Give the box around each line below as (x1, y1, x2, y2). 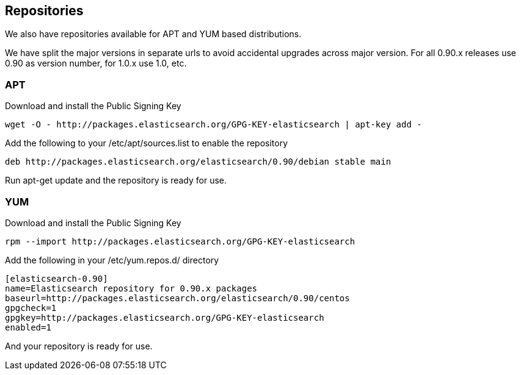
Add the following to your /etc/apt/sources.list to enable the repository (5, 138, 288, 149)
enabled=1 (5, 322, 51, 332)
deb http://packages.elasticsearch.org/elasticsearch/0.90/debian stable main (5, 157, 392, 167)
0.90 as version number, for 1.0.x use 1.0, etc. (5, 58, 187, 69)
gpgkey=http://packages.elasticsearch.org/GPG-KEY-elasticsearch (5, 312, 324, 323)
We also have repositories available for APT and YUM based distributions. (5, 29, 302, 40)
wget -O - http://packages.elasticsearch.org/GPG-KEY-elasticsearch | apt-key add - (5, 120, 422, 130)
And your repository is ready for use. (5, 340, 153, 351)
